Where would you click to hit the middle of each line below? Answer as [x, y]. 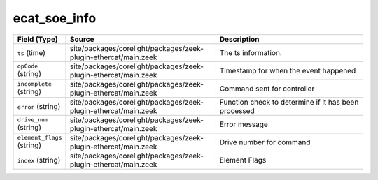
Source [82, 39]
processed [237, 110]
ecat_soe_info [55, 18]
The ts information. [251, 52]
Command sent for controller [267, 89]
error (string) [39, 106]
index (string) [39, 160]
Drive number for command [265, 142]
